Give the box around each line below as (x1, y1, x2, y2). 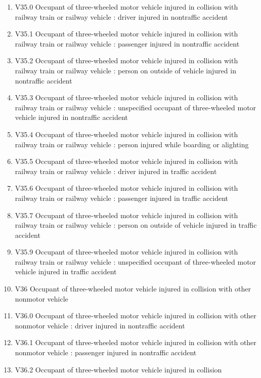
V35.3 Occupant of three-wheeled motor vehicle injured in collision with (15, 92, 238, 103)
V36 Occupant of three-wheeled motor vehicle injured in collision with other (15, 283, 251, 294)
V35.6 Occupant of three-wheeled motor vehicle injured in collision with (15, 183, 238, 193)
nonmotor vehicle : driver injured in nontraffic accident (15, 320, 185, 330)
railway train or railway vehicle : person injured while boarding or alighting (15, 139, 249, 149)
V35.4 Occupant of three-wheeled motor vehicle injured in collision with (15, 129, 238, 139)
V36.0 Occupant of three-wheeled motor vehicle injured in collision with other (15, 310, 256, 321)
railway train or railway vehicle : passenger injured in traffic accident (15, 192, 228, 203)
